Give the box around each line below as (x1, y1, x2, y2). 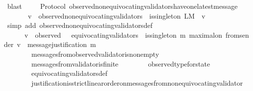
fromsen (225, 29, 249, 40)
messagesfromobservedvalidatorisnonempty (31, 48, 159, 59)
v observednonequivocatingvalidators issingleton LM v (27, 10, 205, 21)
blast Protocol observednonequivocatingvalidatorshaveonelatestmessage (7, 1, 238, 11)
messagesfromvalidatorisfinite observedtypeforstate (31, 58, 210, 68)
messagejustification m (27, 39, 96, 49)
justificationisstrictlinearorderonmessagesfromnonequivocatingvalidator (31, 77, 243, 88)
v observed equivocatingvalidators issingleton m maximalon (24, 29, 222, 40)
